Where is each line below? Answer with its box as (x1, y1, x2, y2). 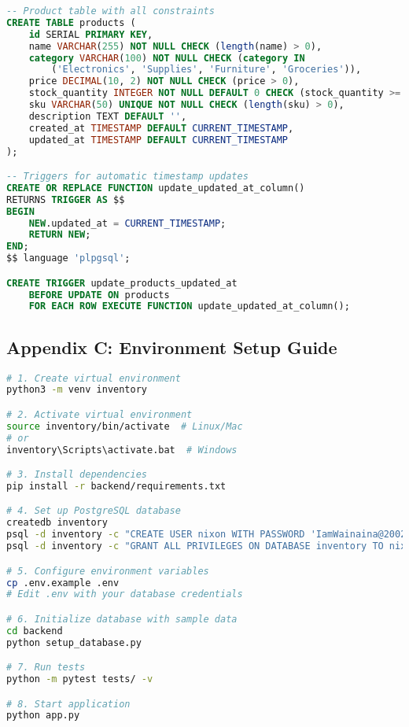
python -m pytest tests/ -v (6, 673, 153, 685)
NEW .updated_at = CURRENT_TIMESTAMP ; (28, 217, 227, 229)
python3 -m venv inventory (6, 384, 148, 396)
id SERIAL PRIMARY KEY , (28, 28, 153, 40)
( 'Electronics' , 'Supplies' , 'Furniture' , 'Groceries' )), (51, 64, 362, 76)
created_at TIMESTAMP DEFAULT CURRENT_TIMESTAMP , (28, 122, 294, 134)
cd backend (6, 625, 63, 637)
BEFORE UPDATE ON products (28, 289, 170, 301)
